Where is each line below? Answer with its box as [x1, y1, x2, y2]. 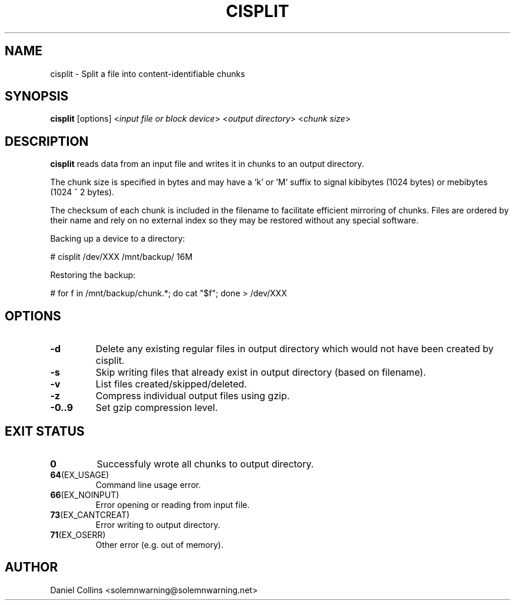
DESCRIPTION [5, 133, 89, 149]
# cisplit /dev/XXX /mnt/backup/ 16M [50, 252, 193, 262]
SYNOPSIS [5, 89, 69, 104]
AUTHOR [5, 560, 58, 575]
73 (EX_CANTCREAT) [50, 509, 130, 520]
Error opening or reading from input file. [95, 499, 250, 510]
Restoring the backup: [50, 270, 136, 280]
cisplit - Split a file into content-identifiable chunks [50, 68, 245, 79]
